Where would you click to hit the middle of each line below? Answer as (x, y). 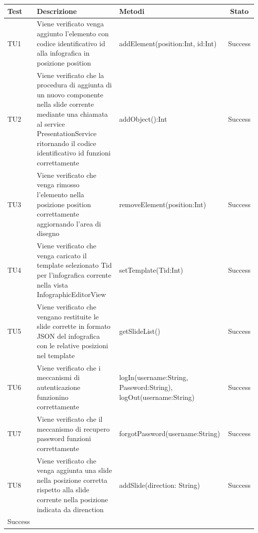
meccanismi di (58, 377)
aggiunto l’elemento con (73, 33)
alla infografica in (63, 53)
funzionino (53, 397)
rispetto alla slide (63, 490)
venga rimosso (58, 185)
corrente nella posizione (72, 499)
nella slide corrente (65, 104)
